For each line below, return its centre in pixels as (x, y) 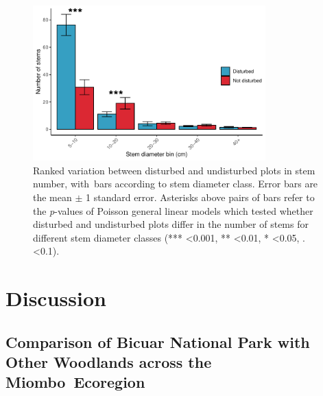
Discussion (56, 298)
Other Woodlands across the (109, 362)
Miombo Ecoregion (75, 382)
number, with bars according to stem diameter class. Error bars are (176, 184)
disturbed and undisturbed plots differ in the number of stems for (171, 224)
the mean (52, 197)
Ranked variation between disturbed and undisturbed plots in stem (174, 170)
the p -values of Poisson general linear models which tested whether (173, 210)
